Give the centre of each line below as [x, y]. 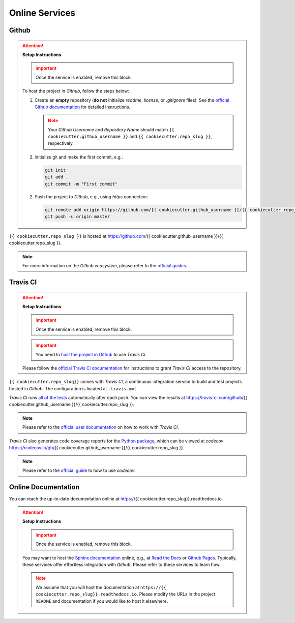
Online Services [42, 13]
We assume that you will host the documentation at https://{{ [101, 587]
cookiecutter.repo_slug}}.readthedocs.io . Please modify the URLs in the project [126, 594]
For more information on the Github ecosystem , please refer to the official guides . [105, 266]
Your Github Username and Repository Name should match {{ [111, 129]
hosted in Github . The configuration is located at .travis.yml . [74, 388]
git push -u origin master [77, 216]
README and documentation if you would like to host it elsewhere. [102, 601]
